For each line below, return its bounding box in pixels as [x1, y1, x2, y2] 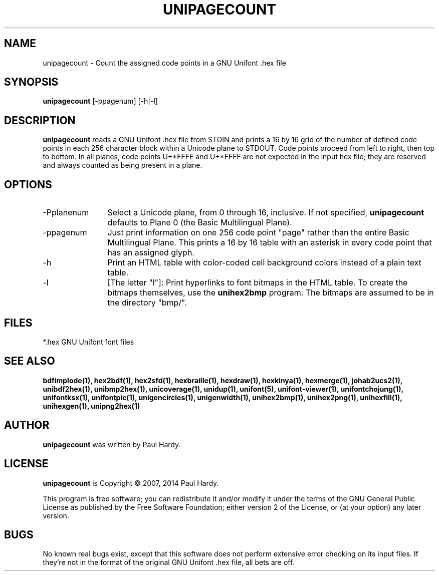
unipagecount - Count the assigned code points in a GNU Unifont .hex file [43, 58, 286, 67]
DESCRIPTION [4, 114, 76, 127]
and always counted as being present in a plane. [43, 161, 202, 170]
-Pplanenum [43, 207, 89, 218]
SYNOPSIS [4, 76, 59, 89]
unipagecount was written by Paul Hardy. [43, 440, 181, 449]
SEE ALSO [4, 355, 55, 368]
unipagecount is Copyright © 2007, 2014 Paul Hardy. [43, 478, 219, 487]
